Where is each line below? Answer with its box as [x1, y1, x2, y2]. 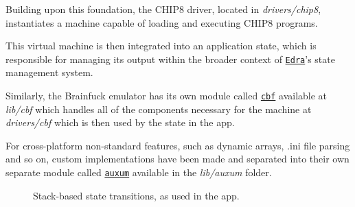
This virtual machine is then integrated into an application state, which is [5, 38, 317, 53]
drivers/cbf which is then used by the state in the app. [5, 115, 235, 130]
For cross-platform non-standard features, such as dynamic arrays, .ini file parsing [5, 138, 350, 152]
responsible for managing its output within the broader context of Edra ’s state [5, 51, 335, 66]
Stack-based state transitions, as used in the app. [33, 188, 240, 202]
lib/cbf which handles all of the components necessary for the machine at [5, 101, 312, 116]
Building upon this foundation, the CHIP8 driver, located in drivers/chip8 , [5, 2, 321, 16]
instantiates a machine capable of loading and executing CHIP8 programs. [5, 15, 318, 29]
